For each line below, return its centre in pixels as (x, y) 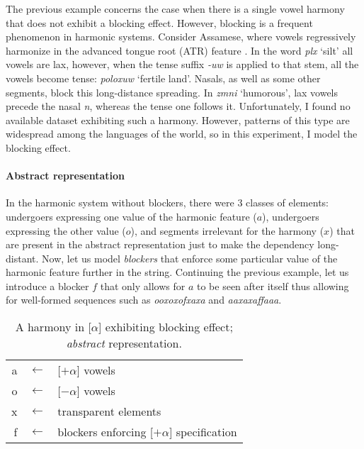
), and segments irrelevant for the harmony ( (227, 230)
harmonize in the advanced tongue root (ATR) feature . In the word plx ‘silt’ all (180, 50)
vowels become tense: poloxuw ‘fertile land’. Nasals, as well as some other (163, 78)
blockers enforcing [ (106, 432)
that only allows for (143, 286)
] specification (203, 432)
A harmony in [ (53, 327)
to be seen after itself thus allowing (273, 286)
